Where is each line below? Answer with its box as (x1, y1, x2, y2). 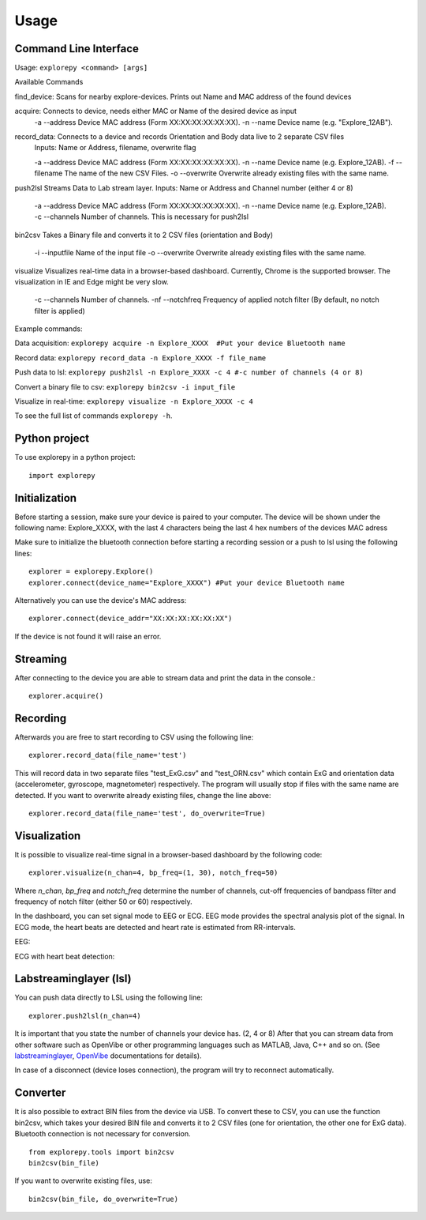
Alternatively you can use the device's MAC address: (14, 595, 187, 604)
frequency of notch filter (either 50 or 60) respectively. (14, 897, 192, 906)
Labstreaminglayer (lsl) (14, 972, 132, 985)
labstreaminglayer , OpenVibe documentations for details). (14, 1051, 202, 1060)
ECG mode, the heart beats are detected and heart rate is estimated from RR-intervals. (14, 922, 296, 932)
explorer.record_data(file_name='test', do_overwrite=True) (28, 808, 266, 818)
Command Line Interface (14, 42, 140, 55)
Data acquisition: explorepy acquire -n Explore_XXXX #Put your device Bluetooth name (14, 338, 346, 348)
